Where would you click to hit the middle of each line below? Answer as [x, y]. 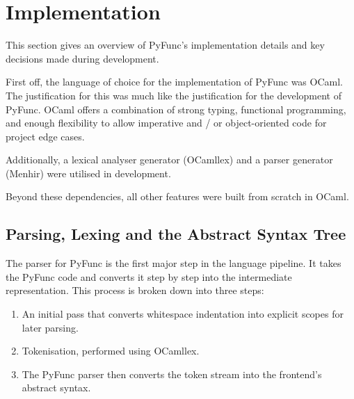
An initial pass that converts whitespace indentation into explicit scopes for [183, 314]
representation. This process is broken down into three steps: [135, 290]
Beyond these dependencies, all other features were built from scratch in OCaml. [177, 196]
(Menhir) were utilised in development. [88, 173]
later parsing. [50, 327]
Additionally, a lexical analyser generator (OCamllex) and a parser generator [169, 160]
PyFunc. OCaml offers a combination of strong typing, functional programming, [176, 109]
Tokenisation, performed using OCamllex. [111, 351]
